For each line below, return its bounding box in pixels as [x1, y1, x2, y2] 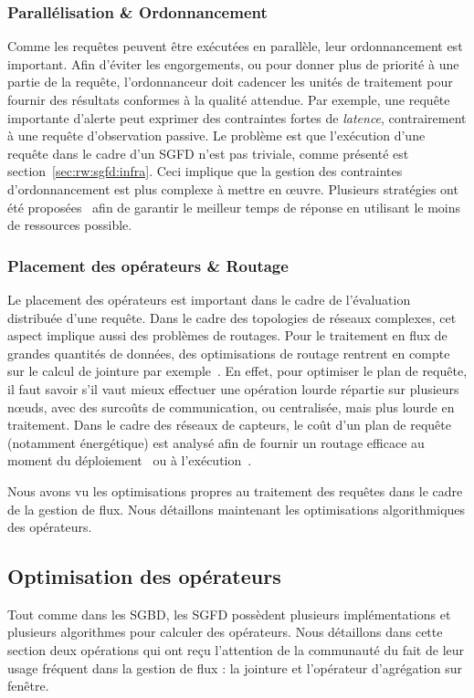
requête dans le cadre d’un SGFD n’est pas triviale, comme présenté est [7, 143, 409, 162]
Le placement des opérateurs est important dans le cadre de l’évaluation [7, 289, 411, 308]
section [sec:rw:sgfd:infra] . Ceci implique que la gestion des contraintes [7, 161, 403, 181]
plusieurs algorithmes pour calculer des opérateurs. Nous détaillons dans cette [7, 622, 443, 641]
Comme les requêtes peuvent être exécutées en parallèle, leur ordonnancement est [7, 36, 463, 56]
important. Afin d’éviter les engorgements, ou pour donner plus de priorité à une [7, 54, 459, 73]
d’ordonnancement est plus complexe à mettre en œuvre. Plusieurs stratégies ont [7, 179, 458, 198]
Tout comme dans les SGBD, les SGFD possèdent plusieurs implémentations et [7, 604, 451, 623]
